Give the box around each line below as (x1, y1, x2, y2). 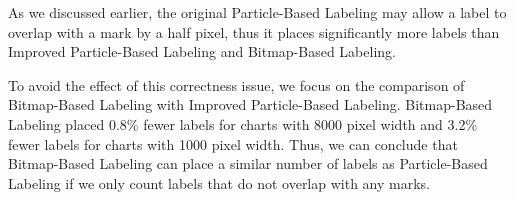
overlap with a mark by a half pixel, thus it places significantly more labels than (8, 21, 500, 42)
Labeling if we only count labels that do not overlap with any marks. (8, 172, 431, 193)
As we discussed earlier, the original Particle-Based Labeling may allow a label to (8, 2, 507, 22)
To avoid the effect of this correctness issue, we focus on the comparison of (8, 74, 465, 95)
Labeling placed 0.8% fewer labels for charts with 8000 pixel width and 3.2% (8, 113, 478, 134)
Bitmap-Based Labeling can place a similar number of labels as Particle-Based (8, 153, 488, 174)
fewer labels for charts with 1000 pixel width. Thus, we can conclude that (8, 133, 458, 154)
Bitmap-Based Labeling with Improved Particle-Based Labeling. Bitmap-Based (8, 94, 493, 115)
